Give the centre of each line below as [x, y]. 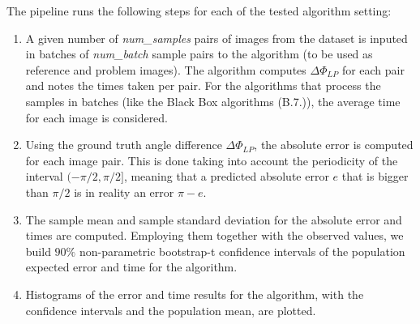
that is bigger [375, 176]
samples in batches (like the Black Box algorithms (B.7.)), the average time [213, 101]
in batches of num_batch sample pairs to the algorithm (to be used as [199, 54]
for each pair [373, 69]
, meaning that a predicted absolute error [226, 176]
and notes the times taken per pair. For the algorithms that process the [203, 85]
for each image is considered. [97, 117]
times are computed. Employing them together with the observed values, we [214, 235]
